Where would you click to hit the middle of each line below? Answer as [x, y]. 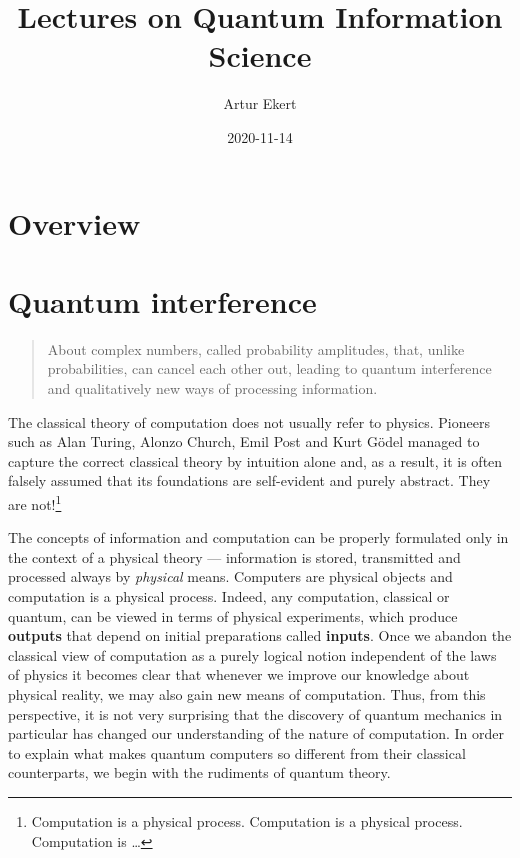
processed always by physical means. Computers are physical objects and [230, 576]
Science [260, 55]
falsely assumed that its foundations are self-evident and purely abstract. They [249, 480]
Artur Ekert [260, 103]
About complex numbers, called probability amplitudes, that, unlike [256, 348]
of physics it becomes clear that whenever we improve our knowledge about [239, 674]
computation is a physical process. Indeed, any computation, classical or [229, 596]
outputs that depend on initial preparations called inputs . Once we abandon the [260, 635]
